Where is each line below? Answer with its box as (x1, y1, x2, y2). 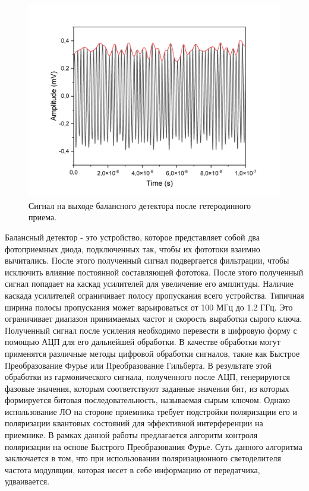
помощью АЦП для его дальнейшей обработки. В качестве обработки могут (5, 335, 280, 348)
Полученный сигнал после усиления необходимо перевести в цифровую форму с (5, 324, 297, 336)
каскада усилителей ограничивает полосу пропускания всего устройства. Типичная (5, 289, 304, 301)
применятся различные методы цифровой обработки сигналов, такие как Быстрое (5, 347, 300, 359)
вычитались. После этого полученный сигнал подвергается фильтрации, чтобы (5, 254, 289, 267)
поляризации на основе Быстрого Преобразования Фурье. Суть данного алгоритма (5, 440, 302, 452)
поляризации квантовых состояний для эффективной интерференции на (5, 417, 263, 429)
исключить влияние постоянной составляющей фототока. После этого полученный (5, 265, 304, 278)
